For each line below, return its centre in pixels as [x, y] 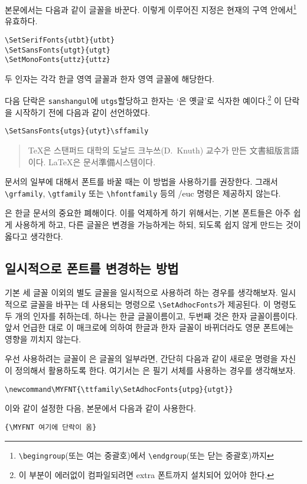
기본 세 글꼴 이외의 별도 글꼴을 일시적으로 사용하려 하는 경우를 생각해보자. [141, 292]
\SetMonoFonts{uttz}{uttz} [58, 60]
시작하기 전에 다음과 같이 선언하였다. [83, 112]
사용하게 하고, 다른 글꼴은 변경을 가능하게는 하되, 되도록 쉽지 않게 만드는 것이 [158, 224]
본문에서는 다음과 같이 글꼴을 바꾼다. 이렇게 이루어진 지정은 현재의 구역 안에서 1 [151, 9]
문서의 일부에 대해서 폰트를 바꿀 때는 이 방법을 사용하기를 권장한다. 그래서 [141, 181]
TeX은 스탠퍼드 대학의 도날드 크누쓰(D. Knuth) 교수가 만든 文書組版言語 [164, 150]
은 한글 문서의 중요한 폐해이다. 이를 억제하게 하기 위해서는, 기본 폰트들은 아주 [148, 213]
